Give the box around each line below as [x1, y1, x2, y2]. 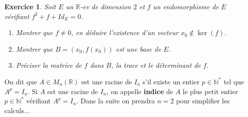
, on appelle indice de [106, 86, 173, 96]
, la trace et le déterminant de [111, 60, 201, 70]
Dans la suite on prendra [80, 96, 155, 106]
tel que [224, 76, 244, 86]
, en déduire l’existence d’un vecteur [71, 27, 179, 38]
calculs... [4, 105, 30, 115]
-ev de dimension [80, 1, 131, 11]
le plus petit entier [182, 86, 238, 96]
